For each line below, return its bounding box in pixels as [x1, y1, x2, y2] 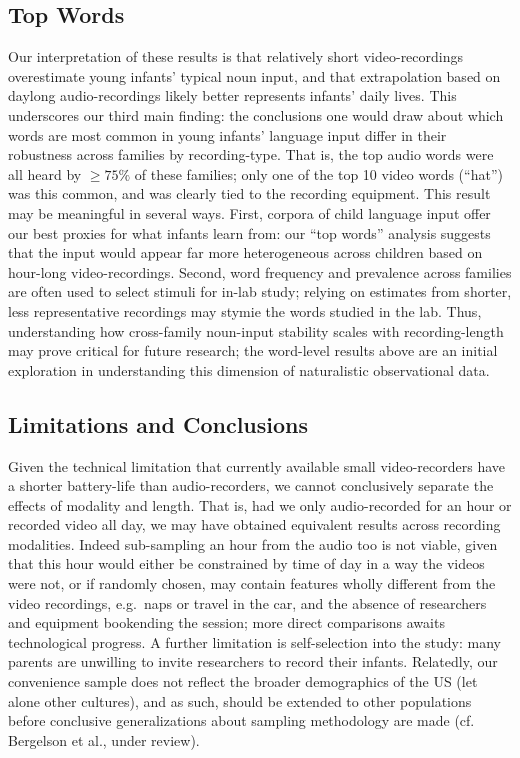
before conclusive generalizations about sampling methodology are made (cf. [8, 710, 475, 731]
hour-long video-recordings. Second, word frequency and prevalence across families [8, 261, 512, 282]
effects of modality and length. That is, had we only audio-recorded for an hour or [8, 494, 512, 515]
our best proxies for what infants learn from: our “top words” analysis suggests [8, 222, 491, 243]
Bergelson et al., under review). [8, 729, 200, 750]
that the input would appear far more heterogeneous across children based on [8, 242, 483, 263]
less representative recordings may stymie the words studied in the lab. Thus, [8, 300, 482, 321]
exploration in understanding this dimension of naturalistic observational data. [8, 359, 490, 380]
